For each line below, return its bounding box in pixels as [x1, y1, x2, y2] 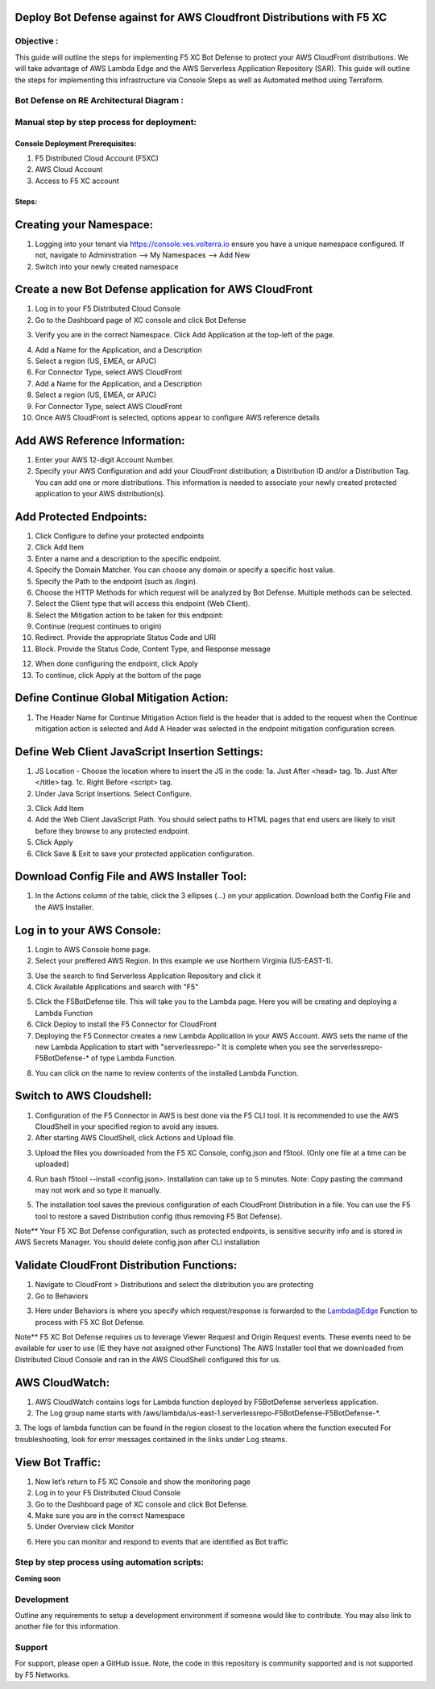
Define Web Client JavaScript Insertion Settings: [14, 745, 263, 759]
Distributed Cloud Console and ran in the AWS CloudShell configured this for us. [14, 1354, 281, 1364]
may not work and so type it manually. [35, 1185, 161, 1194]
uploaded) [35, 1159, 70, 1169]
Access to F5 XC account [35, 176, 120, 186]
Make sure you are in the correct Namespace [35, 1510, 185, 1520]
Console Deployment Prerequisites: [14, 138, 137, 148]
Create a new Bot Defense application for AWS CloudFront [14, 282, 313, 296]
